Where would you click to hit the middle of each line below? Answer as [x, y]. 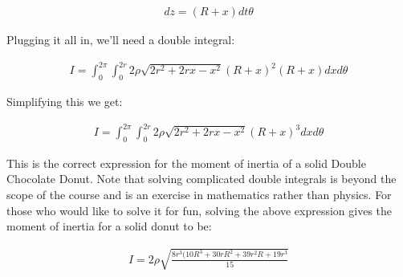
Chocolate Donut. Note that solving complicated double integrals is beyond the [201, 179]
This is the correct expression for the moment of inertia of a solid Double [186, 163]
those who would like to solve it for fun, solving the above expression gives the [199, 210]
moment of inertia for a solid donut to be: [109, 226]
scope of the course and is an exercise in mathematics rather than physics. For [199, 195]
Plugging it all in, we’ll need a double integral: [121, 40]
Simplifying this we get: [65, 101]
